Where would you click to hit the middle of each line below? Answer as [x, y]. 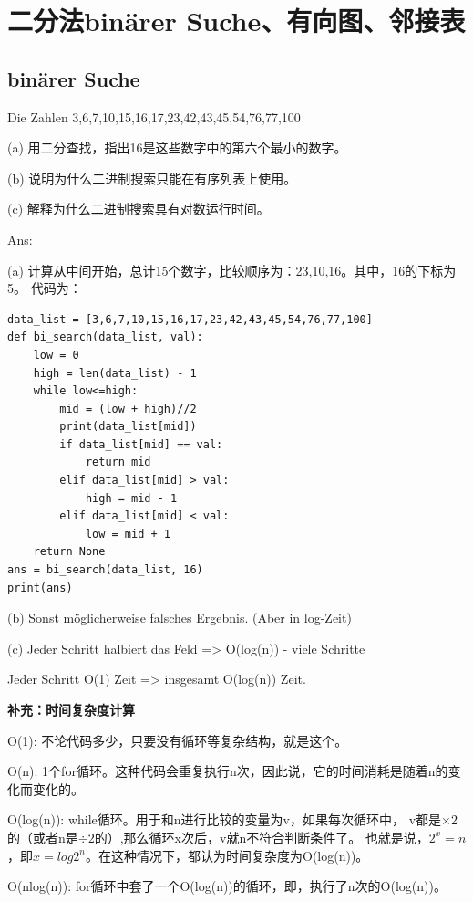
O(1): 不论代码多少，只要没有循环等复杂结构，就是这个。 [178, 740]
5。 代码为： [45, 288]
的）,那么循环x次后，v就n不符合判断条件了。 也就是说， [262, 837]
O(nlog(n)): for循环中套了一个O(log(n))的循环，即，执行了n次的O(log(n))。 [227, 886]
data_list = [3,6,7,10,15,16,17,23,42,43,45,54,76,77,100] [190, 319]
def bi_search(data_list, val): [105, 337]
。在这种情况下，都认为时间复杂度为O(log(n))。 [227, 855]
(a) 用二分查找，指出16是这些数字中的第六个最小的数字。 [177, 147]
